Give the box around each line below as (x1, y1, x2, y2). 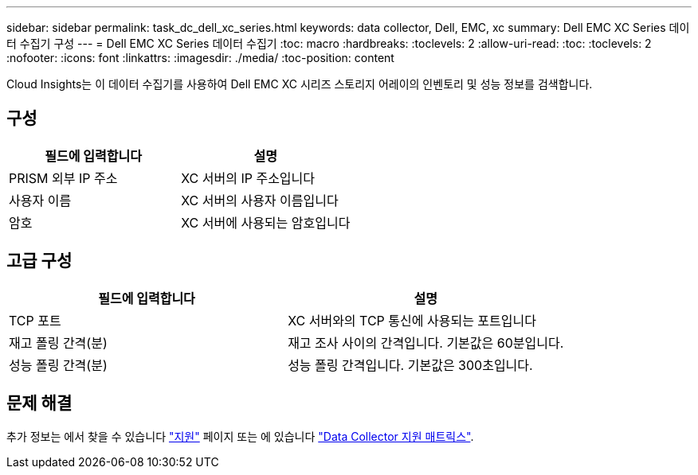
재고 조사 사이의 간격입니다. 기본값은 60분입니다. (288, 334, 564, 351)
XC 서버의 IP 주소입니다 (181, 169, 316, 186)
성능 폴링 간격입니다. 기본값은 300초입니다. (288, 356, 533, 373)
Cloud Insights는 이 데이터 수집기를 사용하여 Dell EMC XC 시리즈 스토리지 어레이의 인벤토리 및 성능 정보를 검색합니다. (6, 77, 593, 91)
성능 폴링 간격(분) (9, 356, 108, 373)
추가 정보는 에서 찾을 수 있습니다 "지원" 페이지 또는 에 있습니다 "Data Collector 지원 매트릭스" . (6, 429, 474, 443)
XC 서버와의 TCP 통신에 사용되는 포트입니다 (288, 312, 536, 329)
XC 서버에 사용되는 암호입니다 (181, 214, 351, 231)
